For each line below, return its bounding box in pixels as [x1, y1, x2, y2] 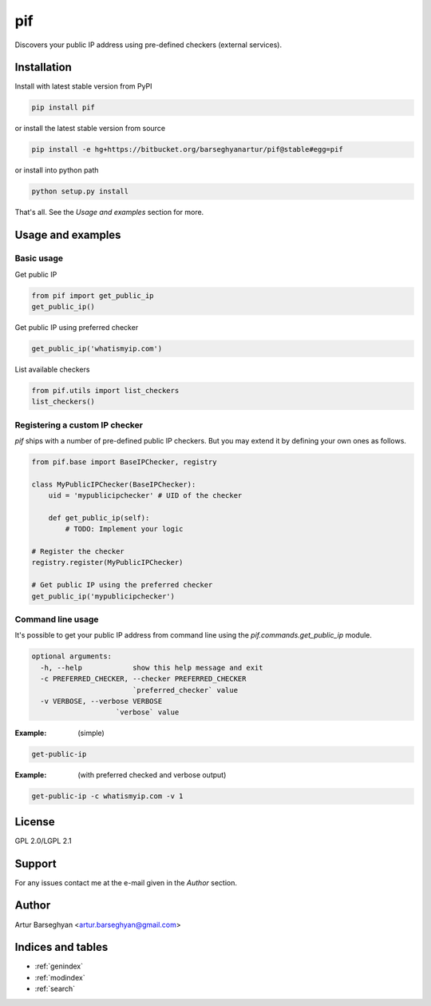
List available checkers [14, 364, 90, 374]
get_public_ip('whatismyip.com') [31, 344, 163, 353]
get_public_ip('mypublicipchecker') [31, 591, 176, 601]
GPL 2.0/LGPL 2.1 [14, 836, 72, 845]
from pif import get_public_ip [31, 291, 155, 300]
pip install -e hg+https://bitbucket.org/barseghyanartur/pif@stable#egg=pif [31, 145, 343, 154]
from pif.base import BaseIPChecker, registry [31, 457, 217, 467]
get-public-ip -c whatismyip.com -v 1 [31, 792, 184, 801]
